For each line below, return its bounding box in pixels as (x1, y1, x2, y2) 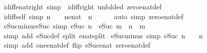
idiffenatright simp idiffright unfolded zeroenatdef (3, 1, 162, 11)
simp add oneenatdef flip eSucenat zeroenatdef (3, 40, 151, 50)
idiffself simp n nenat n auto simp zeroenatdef (3, 11, 183, 21)
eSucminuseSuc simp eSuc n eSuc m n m (3, 21, 145, 31)
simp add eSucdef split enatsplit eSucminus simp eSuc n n (3, 30, 203, 40)
